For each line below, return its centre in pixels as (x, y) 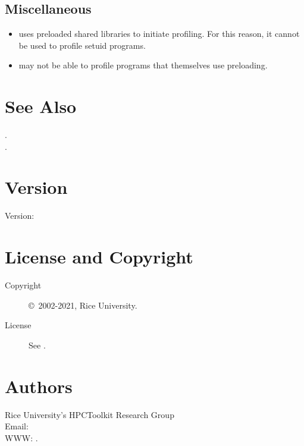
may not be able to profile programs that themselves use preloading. (143, 65)
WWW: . (21, 437)
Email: (17, 426)
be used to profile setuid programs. (82, 45)
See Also (41, 106)
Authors (39, 386)
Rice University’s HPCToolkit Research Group (90, 414)
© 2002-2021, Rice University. (83, 305)
